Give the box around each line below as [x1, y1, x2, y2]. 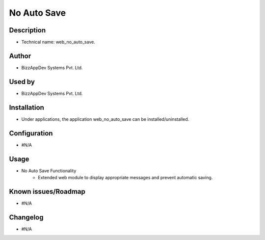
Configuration [9, 129, 53, 137]
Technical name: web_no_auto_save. [21, 39, 95, 45]
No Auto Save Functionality [21, 167, 77, 174]
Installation [9, 103, 44, 111]
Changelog [9, 213, 44, 221]
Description [9, 26, 46, 34]
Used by [9, 78, 35, 86]
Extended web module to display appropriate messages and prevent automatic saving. [38, 174, 213, 180]
